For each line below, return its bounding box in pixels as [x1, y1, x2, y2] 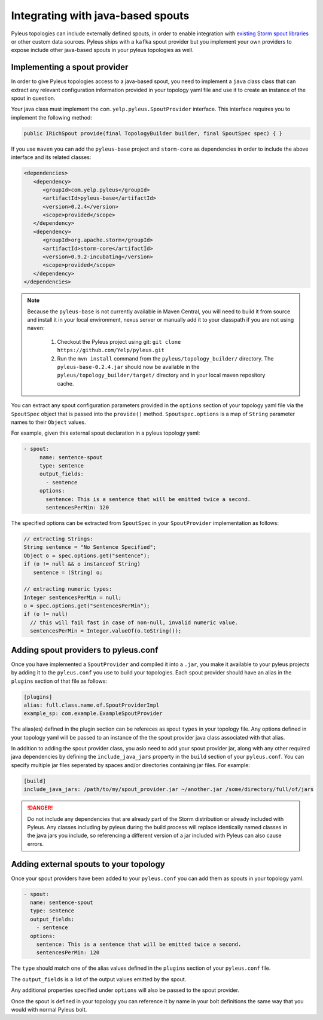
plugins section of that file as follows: [11, 677, 108, 685]
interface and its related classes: [11, 154, 92, 161]
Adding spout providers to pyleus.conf [11, 645, 159, 655]
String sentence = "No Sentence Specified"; [23, 544, 157, 551]
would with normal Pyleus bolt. [11, 1006, 87, 1013]
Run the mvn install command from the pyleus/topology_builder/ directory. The [57, 355, 274, 362]
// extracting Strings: [23, 535, 94, 542]
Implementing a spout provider [11, 62, 129, 72]
